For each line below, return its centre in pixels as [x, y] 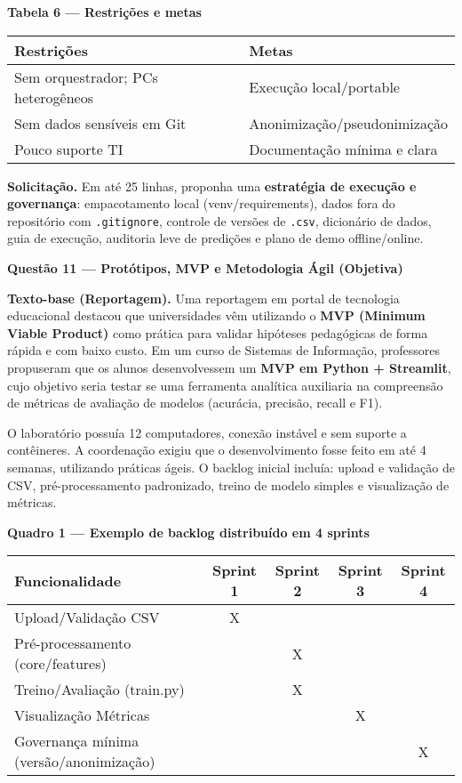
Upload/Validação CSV [87, 618]
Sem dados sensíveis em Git [100, 123]
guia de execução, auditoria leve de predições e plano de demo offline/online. [215, 238]
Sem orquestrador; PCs [86, 77]
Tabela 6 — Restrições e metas [104, 12]
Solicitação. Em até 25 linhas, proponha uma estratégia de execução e [212, 186]
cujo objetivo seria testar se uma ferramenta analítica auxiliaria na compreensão [225, 385]
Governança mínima [77, 741]
